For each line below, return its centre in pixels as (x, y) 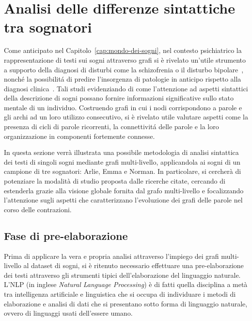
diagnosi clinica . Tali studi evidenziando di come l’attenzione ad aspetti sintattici (126, 88)
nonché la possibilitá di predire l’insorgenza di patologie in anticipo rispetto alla (123, 79)
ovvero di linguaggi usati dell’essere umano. (68, 313)
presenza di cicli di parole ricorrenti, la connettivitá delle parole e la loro (111, 127)
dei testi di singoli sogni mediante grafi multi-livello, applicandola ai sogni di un (122, 161)
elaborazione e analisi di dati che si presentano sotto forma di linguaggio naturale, (126, 303)
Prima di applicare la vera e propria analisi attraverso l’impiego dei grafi (111, 256)
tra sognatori (48, 27)
